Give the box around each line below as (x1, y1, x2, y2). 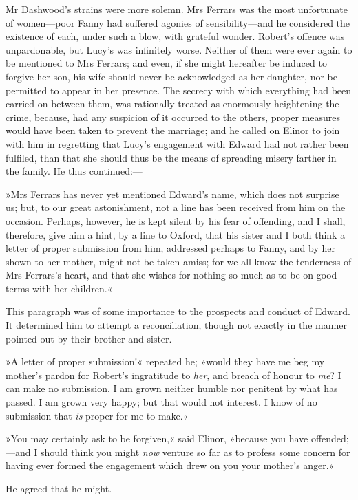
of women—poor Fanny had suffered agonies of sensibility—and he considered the (6, 15, 350, 30)
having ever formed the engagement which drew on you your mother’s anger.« (6, 458, 335, 472)
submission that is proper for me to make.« (6, 408, 189, 422)
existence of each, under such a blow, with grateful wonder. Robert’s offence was (6, 29, 345, 43)
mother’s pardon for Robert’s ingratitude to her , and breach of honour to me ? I (6, 367, 341, 382)
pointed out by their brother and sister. (6, 331, 172, 345)
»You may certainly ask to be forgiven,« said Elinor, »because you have (6, 431, 308, 446)
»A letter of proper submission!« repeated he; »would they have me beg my (6, 354, 325, 369)
